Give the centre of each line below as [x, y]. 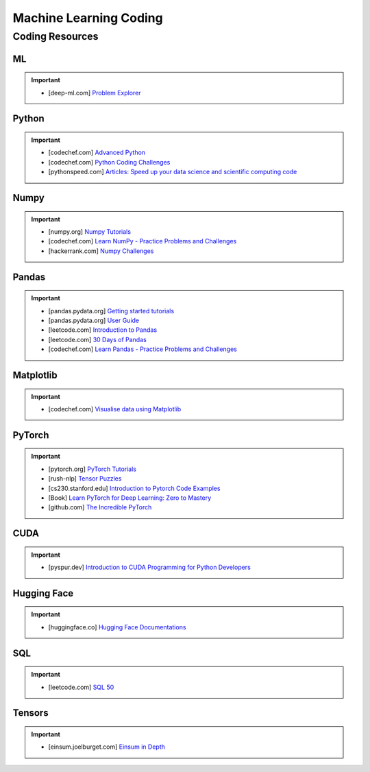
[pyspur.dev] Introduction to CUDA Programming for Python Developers [150, 567]
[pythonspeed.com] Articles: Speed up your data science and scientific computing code [173, 172]
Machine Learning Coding [88, 18]
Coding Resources [56, 36]
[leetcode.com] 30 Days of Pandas [97, 339]
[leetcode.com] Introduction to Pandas [103, 330]
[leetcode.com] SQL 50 [81, 687]
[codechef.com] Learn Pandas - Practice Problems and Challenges [143, 349]
